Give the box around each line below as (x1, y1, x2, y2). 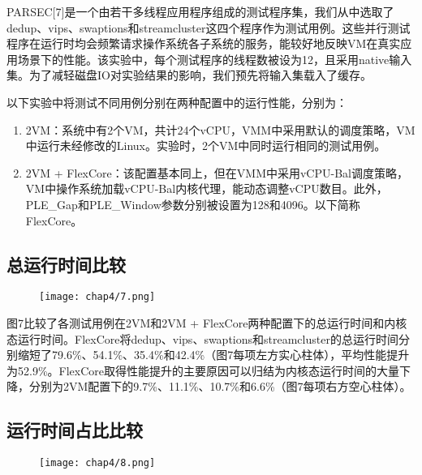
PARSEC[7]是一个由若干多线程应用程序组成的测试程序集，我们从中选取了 (6, 3, 394, 19)
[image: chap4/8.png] (39, 457, 156, 469)
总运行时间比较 (6, 251, 126, 276)
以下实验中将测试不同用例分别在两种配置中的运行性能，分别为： (6, 93, 347, 110)
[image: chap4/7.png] (39, 291, 156, 303)
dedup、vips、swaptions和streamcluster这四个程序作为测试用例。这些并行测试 (6, 19, 411, 36)
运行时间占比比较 (6, 417, 143, 443)
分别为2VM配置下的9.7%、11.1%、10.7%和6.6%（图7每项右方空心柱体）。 (28, 378, 411, 395)
